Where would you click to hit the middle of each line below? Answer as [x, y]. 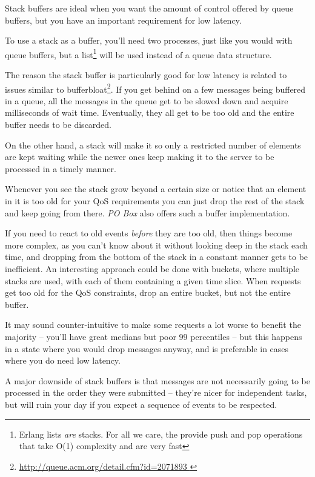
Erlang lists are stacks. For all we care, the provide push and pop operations [161, 434]
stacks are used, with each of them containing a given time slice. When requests [153, 280]
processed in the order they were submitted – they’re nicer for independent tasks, [156, 392]
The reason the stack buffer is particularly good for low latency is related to [146, 75]
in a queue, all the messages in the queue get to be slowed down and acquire [147, 100]
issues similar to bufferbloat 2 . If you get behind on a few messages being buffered [155, 88]
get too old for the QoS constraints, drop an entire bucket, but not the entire [148, 292]
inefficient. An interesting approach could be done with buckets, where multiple [152, 269]
